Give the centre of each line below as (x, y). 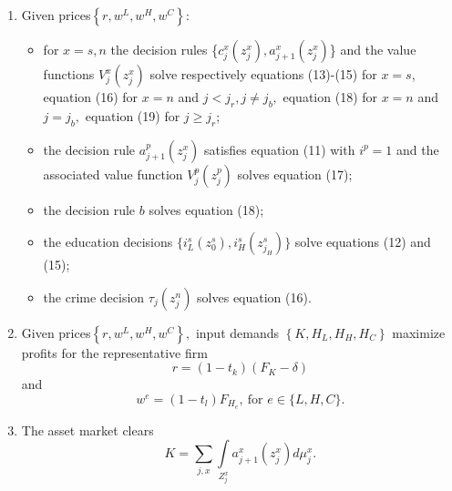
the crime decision (94, 297)
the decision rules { (164, 49)
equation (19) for (133, 115)
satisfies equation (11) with (279, 149)
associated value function (113, 174)
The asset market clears (87, 430)
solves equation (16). (254, 297)
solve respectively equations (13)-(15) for (263, 74)
